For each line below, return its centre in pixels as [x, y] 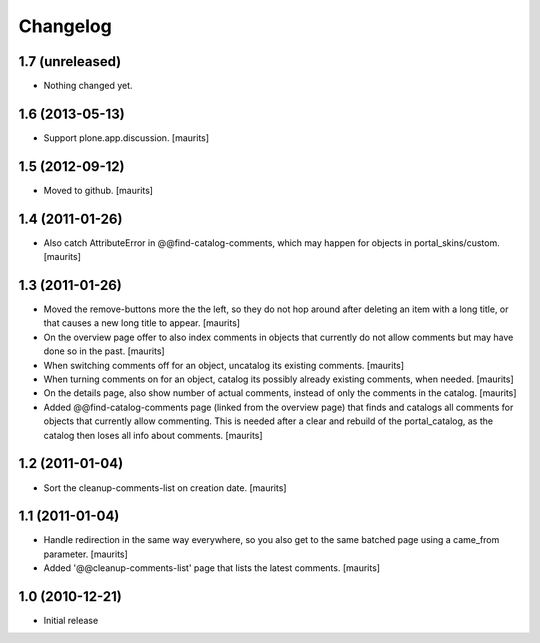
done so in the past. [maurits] [104, 351]
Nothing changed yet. [88, 86]
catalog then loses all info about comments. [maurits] [153, 435]
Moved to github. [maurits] [98, 190]
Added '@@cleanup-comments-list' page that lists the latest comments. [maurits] [211, 568]
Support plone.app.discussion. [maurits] [126, 137]
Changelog [65, 26]
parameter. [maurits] [86, 554]
